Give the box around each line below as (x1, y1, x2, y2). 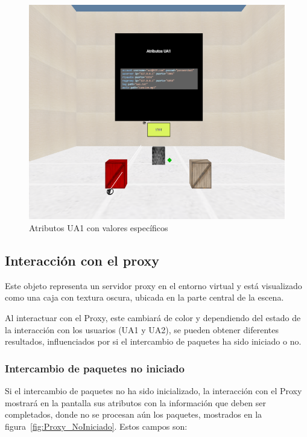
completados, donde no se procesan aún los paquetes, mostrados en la (5, 408, 262, 421)
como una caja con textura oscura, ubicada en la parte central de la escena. (5, 291, 284, 304)
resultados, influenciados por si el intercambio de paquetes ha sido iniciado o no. (5, 335, 302, 348)
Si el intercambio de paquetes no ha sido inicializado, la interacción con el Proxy (5, 384, 302, 397)
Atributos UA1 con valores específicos (29, 221, 168, 234)
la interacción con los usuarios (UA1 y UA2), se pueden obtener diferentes (5, 323, 279, 336)
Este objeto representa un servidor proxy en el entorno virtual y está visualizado (5, 279, 302, 292)
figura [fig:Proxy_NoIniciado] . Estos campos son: (5, 419, 188, 432)
